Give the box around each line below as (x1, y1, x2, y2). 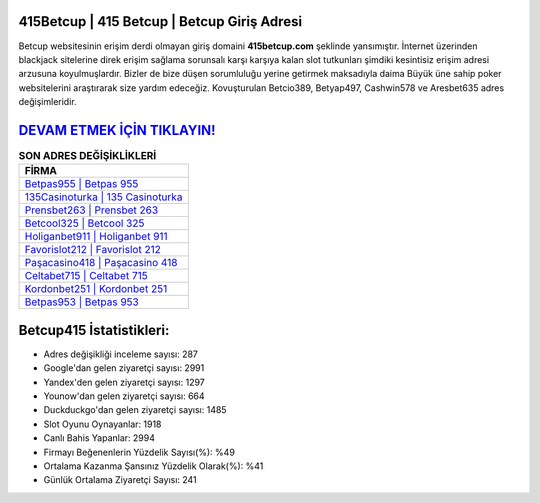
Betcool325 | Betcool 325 (24, 216, 145, 230)
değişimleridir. (18, 96, 77, 108)
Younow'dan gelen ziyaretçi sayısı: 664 (43, 390, 205, 402)
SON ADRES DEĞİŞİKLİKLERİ (18, 149, 157, 163)
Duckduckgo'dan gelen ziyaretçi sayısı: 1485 (43, 404, 227, 416)
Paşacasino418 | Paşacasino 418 (24, 256, 178, 270)
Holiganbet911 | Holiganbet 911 (24, 230, 169, 244)
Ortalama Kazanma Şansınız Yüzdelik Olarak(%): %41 (43, 460, 264, 472)
